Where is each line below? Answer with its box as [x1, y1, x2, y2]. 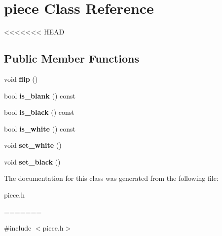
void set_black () [4, 156, 61, 167]
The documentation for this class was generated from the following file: [4, 173, 219, 183]
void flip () [4, 73, 38, 84]
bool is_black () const [4, 107, 74, 117]
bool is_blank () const [4, 90, 75, 101]
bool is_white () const [4, 123, 75, 134]
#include [4, 223, 32, 233]
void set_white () [4, 140, 62, 150]
